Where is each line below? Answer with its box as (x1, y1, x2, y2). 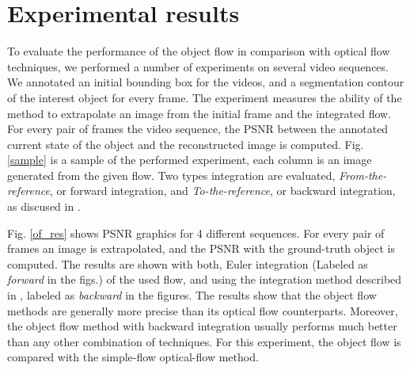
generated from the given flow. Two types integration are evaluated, (7, 166, 336, 183)
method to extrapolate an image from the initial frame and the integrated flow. (7, 105, 392, 121)
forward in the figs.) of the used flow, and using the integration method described (7, 271, 402, 288)
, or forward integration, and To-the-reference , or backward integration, (50, 182, 396, 199)
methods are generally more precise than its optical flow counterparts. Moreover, (7, 302, 398, 319)
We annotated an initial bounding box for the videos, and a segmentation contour (7, 74, 404, 90)
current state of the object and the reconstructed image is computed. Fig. (7, 135, 364, 152)
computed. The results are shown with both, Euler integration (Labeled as (7, 255, 368, 272)
